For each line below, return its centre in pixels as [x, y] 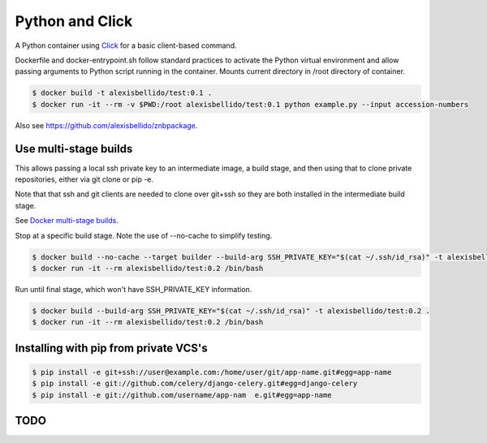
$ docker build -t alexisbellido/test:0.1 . [122, 93]
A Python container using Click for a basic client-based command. [126, 45]
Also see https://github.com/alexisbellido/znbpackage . [106, 125]
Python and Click [74, 21]
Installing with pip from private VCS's [111, 348]
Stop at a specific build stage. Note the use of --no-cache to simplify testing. [144, 235]
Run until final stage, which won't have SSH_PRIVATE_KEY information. [134, 289]
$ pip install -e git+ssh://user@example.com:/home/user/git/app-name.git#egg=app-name [212, 372]
